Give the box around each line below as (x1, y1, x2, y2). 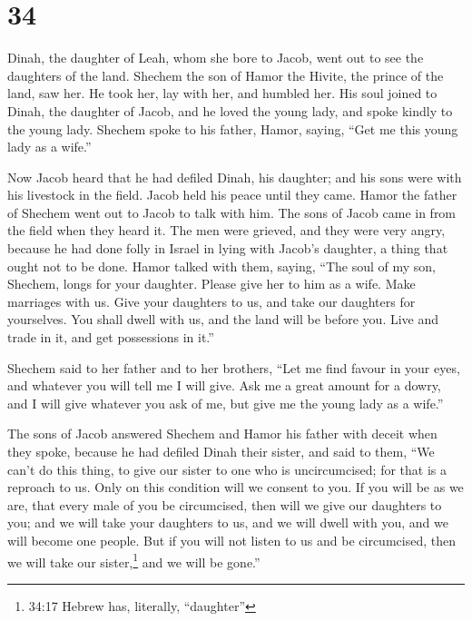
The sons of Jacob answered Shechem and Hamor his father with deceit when (7, 424, 438, 443)
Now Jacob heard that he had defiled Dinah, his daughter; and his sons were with (7, 167, 462, 186)
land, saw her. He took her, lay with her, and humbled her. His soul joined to (7, 84, 438, 103)
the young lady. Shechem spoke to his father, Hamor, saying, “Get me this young (7, 119, 458, 138)
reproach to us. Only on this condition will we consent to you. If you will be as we (7, 478, 464, 497)
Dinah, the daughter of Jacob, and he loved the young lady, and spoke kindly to (7, 101, 453, 120)
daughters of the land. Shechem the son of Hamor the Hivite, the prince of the (7, 65, 444, 84)
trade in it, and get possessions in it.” (7, 328, 214, 347)
